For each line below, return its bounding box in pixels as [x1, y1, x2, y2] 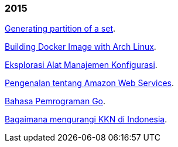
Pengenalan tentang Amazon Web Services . [5, 78, 174, 88]
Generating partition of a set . [5, 23, 116, 34]
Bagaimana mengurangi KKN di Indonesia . [5, 114, 167, 125]
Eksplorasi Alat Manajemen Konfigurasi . [5, 60, 158, 70]
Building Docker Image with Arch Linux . [5, 42, 156, 52]
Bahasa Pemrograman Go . [5, 96, 106, 107]
